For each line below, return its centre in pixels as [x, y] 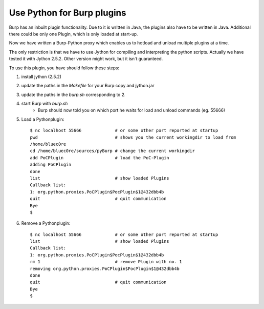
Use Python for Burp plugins [68, 13]
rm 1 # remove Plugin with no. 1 [106, 262]
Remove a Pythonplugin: [46, 223]
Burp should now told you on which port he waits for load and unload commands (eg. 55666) [132, 110]
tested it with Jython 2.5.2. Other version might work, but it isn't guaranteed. [86, 59]
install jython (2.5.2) [41, 77]
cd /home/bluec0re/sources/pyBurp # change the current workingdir [112, 151]
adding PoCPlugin [51, 165]
